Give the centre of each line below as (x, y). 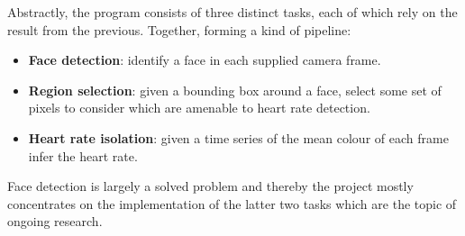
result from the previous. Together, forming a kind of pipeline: (179, 29)
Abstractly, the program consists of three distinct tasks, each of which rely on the (232, 12)
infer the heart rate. (83, 155)
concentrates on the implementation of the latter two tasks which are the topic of (232, 203)
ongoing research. (55, 221)
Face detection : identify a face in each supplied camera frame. (205, 60)
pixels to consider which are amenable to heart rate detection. (199, 108)
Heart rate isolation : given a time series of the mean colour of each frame (238, 137)
